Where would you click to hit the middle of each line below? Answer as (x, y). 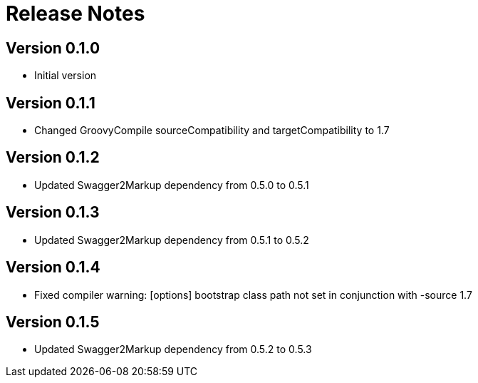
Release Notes (76, 14)
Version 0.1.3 (53, 213)
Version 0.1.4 (53, 267)
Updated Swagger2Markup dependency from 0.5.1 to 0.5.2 (172, 240)
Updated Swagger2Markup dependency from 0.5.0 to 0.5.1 (172, 185)
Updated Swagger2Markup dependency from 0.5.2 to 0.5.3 (173, 349)
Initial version (66, 76)
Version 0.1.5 (53, 322)
